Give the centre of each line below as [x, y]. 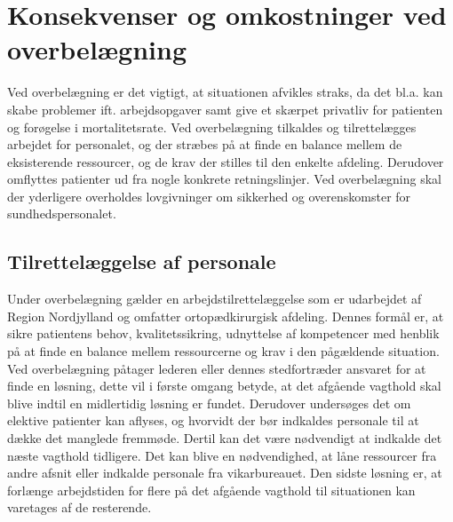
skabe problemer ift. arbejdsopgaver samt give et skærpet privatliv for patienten [225, 109]
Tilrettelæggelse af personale [142, 261]
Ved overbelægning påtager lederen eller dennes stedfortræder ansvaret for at [217, 368]
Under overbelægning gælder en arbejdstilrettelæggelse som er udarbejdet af [215, 299]
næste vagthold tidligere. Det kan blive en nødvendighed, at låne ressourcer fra [222, 455]
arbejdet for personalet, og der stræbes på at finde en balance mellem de [205, 144]
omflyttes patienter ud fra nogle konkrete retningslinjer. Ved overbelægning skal [224, 179]
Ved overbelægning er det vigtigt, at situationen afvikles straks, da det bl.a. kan [225, 92]
